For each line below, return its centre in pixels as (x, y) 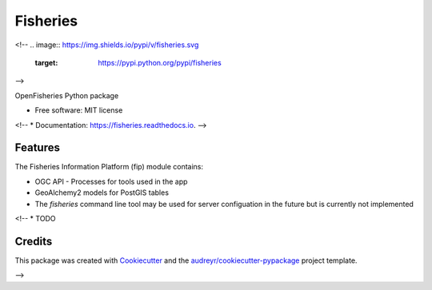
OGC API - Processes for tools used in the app (111, 181)
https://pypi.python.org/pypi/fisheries (160, 62)
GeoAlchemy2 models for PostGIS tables (102, 193)
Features (37, 148)
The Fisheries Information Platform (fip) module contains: (109, 167)
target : (46, 62)
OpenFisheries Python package (67, 95)
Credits (34, 241)
